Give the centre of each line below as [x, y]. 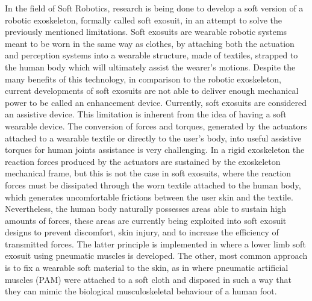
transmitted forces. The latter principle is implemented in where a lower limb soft [155, 244]
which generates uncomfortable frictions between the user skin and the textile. [149, 197]
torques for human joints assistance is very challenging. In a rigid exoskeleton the [155, 150]
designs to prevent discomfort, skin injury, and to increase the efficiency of [142, 232]
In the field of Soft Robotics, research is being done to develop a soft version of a [154, 8]
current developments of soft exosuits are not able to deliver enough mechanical [152, 91]
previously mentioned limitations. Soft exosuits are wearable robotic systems [146, 32]
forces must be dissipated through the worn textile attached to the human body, [153, 185]
